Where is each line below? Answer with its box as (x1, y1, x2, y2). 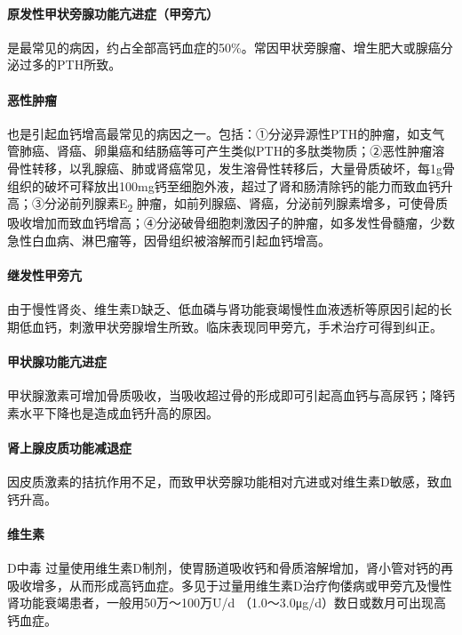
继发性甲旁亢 (7, 266, 82, 285)
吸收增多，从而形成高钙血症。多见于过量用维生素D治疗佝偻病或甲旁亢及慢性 (7, 575, 452, 594)
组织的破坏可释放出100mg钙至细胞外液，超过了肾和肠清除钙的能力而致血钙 (7, 176, 441, 195)
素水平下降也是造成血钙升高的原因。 (7, 403, 219, 422)
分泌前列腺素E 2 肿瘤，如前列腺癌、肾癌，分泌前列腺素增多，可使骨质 (44, 194, 449, 214)
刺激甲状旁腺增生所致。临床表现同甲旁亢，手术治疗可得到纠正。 (68, 317, 442, 335)
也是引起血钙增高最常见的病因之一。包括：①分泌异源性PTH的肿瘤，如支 (7, 124, 433, 142)
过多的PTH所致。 (19, 55, 122, 74)
